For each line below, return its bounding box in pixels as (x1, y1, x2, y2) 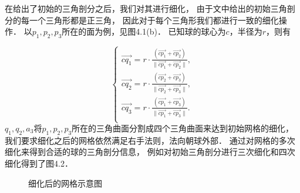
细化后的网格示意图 (28, 177, 102, 189)
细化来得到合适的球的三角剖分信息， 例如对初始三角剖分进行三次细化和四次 (5, 145, 295, 158)
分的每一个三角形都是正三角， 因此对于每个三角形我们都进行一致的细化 (5, 13, 279, 26)
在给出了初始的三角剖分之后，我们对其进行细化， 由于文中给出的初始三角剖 (5, 2, 295, 14)
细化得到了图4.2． (5, 157, 73, 170)
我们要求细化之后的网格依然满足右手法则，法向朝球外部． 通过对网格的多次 (5, 134, 295, 146)
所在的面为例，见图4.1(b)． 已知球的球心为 (62, 25, 226, 38)
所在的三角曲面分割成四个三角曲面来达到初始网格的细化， (72, 122, 294, 134)
